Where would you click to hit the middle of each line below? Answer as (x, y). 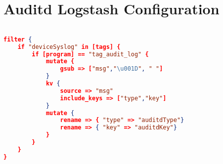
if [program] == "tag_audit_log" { (90, 54)
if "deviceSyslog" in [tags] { (69, 47)
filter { (18, 39)
